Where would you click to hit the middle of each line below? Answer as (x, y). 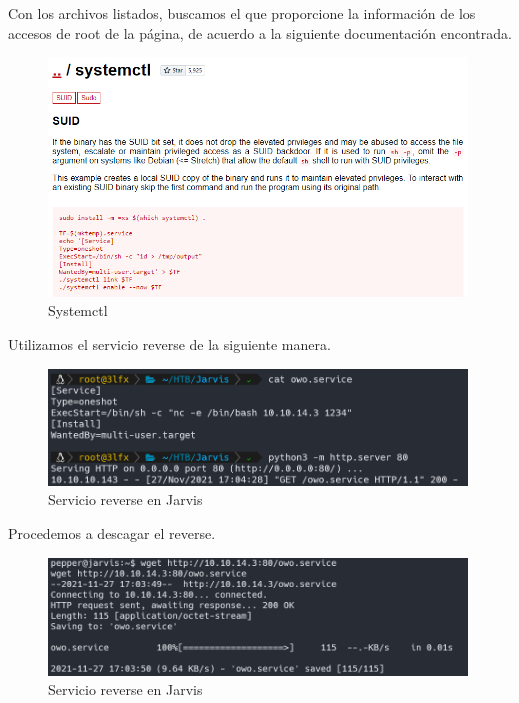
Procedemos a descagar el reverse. (112, 532)
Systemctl (78, 310)
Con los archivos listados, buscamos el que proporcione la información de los (242, 13)
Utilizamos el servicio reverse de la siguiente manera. (169, 344)
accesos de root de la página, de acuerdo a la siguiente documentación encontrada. (260, 32)
